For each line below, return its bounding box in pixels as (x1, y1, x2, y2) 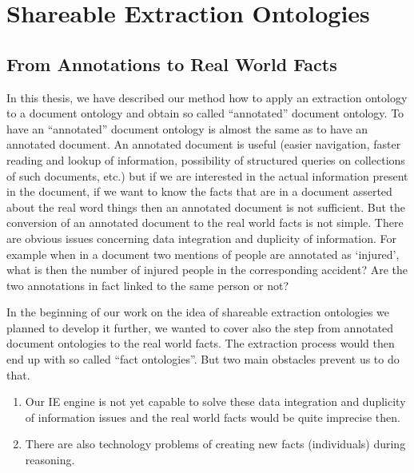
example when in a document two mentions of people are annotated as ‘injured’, (6, 245, 400, 262)
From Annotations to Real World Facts (6, 51, 337, 76)
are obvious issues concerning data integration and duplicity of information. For (6, 229, 397, 246)
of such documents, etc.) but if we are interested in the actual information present (6, 167, 408, 184)
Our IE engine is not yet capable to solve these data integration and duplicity (25, 393, 406, 410)
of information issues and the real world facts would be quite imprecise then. (25, 408, 400, 425)
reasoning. (25, 451, 75, 468)
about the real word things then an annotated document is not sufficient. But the (6, 198, 406, 215)
